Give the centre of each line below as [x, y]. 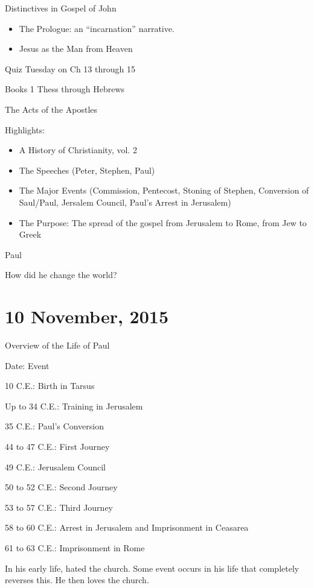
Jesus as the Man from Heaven [76, 49]
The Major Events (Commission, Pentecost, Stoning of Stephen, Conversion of [164, 190]
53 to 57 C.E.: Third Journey [59, 507]
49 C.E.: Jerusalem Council [55, 466]
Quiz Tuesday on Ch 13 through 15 [70, 68]
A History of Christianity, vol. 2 [78, 150]
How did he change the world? [61, 275]
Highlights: [25, 129]
